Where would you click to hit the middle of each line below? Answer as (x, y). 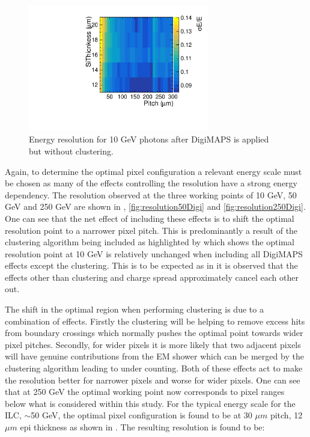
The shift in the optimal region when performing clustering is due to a (134, 309)
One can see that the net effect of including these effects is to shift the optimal (150, 218)
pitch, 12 (286, 415)
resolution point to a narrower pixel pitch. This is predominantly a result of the (151, 230)
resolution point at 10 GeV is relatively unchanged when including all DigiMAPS (154, 253)
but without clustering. (71, 151)
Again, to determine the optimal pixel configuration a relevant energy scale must (153, 171)
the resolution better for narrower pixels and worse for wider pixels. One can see (153, 380)
